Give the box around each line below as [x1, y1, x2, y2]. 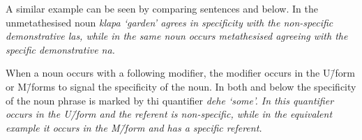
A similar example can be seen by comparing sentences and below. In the [6, 1, 318, 15]
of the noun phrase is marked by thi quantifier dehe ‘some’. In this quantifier [6, 93, 334, 107]
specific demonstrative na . [6, 42, 115, 56]
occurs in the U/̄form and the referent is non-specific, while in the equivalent [6, 107, 333, 121]
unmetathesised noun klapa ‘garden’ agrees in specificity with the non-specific [6, 15, 333, 29]
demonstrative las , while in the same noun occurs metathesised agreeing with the [6, 29, 348, 43]
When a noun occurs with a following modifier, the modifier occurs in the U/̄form [6, 65, 355, 80]
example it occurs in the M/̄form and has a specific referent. [6, 120, 262, 134]
